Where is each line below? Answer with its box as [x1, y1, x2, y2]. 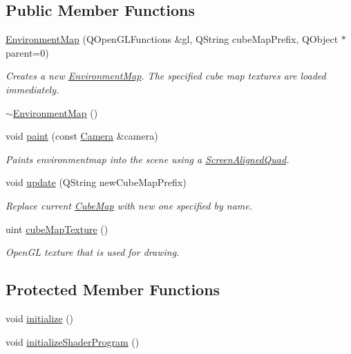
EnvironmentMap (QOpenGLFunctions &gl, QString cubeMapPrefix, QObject [6, 32, 339, 46]
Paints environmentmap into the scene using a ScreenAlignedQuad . [6, 151, 290, 166]
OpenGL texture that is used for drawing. [6, 245, 180, 259]
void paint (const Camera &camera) [6, 129, 158, 143]
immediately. [6, 82, 59, 96]
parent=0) [6, 45, 49, 59]
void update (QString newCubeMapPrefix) [6, 175, 187, 189]
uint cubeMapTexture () [6, 221, 108, 236]
